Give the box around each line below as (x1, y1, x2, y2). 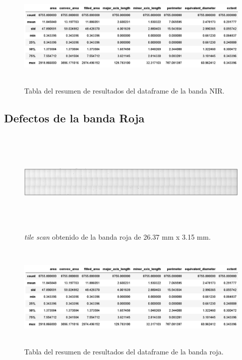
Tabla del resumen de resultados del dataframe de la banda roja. (24, 346, 224, 357)
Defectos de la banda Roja (4, 110, 145, 125)
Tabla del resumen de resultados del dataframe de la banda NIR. (24, 85, 225, 96)
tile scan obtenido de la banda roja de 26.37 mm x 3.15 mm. (24, 231, 211, 242)
